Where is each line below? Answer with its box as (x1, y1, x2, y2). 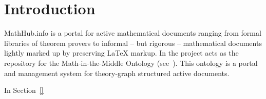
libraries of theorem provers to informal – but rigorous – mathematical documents (4, 37, 262, 48)
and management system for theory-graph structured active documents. (4, 67, 230, 78)
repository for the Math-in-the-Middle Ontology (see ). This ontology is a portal (4, 57, 258, 68)
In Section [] (4, 85, 44, 95)
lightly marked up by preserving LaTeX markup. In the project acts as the (4, 47, 239, 58)
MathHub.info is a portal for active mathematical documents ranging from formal (4, 28, 261, 38)
